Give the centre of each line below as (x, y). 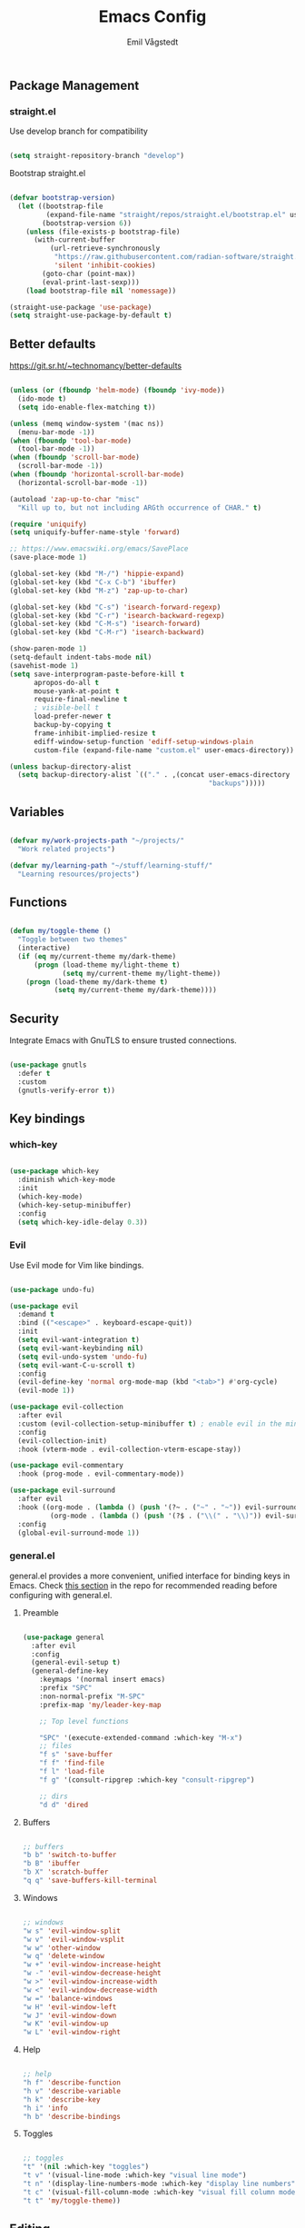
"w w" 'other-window (61, 1948)
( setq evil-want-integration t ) (79, 1340)
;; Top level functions (84, 1721)
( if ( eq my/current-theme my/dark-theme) (97, 956)
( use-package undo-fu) (52, 1289)
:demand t (36, 1315)
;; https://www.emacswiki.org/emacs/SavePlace (99, 549)
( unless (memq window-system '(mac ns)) (87, 423)
